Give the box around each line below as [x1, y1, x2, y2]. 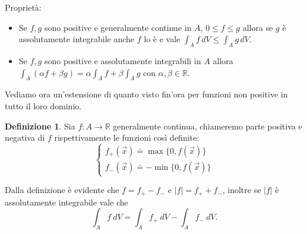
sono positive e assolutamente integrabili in [44, 54, 201, 67]
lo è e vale [144, 33, 181, 45]
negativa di [5, 131, 45, 144]
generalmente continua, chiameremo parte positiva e [113, 119, 302, 132]
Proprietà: [5, 1, 42, 13]
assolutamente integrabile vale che [5, 195, 128, 208]
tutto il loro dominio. [5, 99, 82, 112]
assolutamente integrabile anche [18, 33, 135, 45]
